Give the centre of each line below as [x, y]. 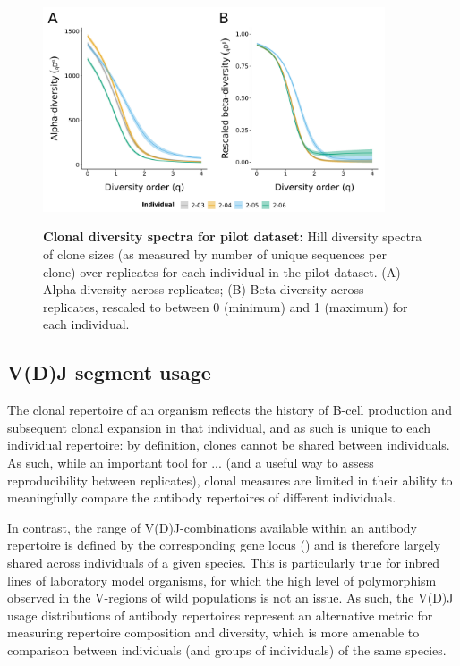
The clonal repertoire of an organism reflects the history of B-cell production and [230, 410]
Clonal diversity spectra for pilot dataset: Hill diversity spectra [233, 236]
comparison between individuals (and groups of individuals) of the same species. [227, 649]
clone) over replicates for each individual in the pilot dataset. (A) [222, 271]
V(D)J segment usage [109, 372]
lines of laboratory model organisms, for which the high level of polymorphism [222, 580]
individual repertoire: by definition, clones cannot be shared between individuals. [229, 445]
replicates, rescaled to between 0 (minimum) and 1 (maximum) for [226, 306]
